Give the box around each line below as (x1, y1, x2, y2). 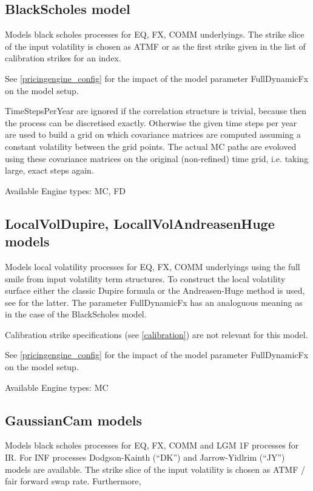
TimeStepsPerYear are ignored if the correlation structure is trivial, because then (5, 104, 307, 117)
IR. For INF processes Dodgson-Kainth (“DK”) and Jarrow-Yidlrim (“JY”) (5, 451, 285, 464)
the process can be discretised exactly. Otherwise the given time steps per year (5, 116, 297, 129)
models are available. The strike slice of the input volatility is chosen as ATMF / (5, 462, 305, 475)
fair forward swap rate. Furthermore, (5, 475, 141, 487)
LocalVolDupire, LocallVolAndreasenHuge (5, 214, 275, 232)
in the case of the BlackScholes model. (5, 308, 147, 320)
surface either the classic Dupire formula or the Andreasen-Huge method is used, (5, 284, 305, 297)
